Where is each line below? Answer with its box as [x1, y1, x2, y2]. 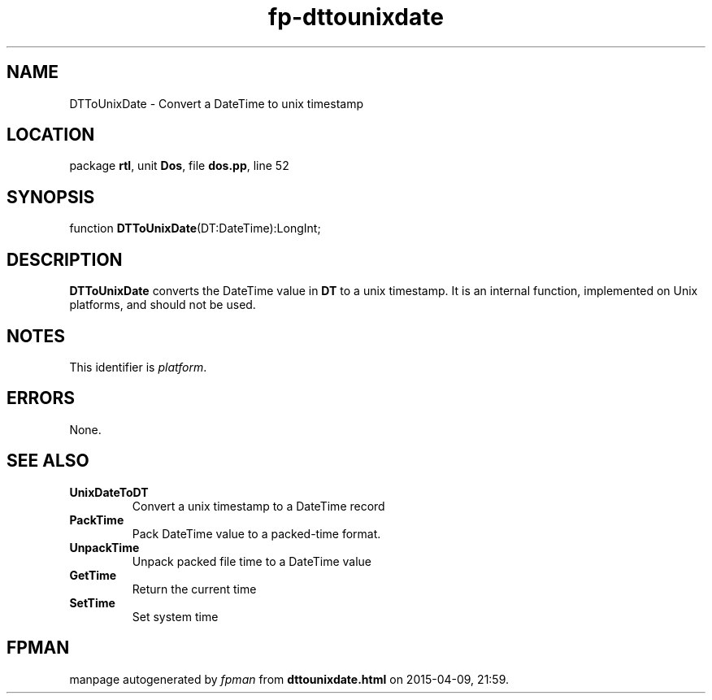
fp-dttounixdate [268, 3, 444, 31]
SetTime [69, 595, 115, 610]
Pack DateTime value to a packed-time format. [132, 526, 381, 541]
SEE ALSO [7, 450, 89, 472]
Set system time [132, 609, 219, 624]
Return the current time [132, 581, 257, 596]
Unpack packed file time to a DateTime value [132, 554, 372, 568]
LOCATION [7, 124, 95, 146]
